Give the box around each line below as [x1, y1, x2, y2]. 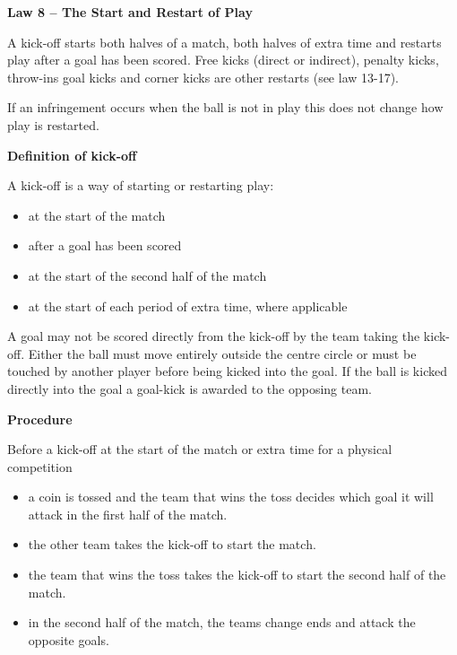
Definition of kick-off [7, 145, 137, 164]
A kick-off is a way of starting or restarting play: [7, 176, 274, 195]
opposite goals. [28, 630, 109, 649]
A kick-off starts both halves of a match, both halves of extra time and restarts [7, 32, 442, 51]
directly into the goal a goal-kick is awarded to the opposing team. [7, 379, 372, 397]
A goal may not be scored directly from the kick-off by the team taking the [7, 327, 420, 345]
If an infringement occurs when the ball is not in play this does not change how [7, 98, 444, 117]
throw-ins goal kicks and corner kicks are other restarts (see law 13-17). [7, 67, 400, 86]
